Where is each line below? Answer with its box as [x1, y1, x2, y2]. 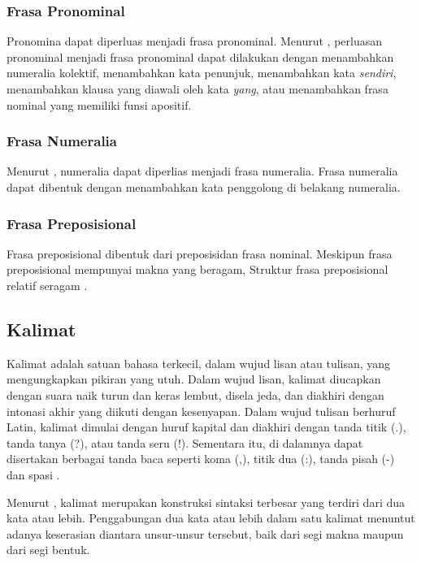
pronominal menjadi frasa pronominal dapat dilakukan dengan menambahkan [7, 48, 394, 65]
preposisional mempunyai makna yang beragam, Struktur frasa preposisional [7, 261, 388, 278]
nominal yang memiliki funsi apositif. [7, 96, 192, 113]
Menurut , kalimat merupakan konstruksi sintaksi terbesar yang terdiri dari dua [7, 493, 405, 510]
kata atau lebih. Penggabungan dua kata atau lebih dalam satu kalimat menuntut [7, 509, 415, 526]
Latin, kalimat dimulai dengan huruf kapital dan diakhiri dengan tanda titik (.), [7, 418, 406, 435]
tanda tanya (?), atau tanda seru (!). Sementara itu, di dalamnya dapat [7, 434, 363, 451]
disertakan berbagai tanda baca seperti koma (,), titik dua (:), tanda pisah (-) [7, 450, 395, 467]
